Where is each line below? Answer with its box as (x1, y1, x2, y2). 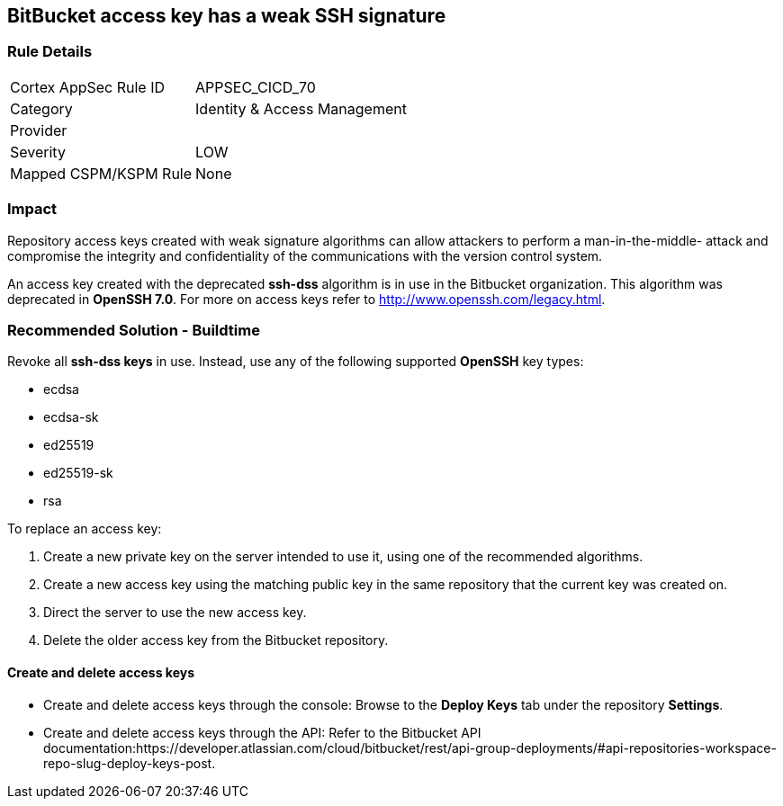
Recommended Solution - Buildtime (7, 320, 260, 339)
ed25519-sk (43, 465, 113, 481)
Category (10, 99, 73, 118)
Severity (10, 142, 66, 161)
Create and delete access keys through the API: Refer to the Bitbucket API (43, 724, 481, 740)
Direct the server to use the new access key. (43, 604, 307, 621)
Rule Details (7, 42, 93, 61)
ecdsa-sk (43, 409, 99, 425)
